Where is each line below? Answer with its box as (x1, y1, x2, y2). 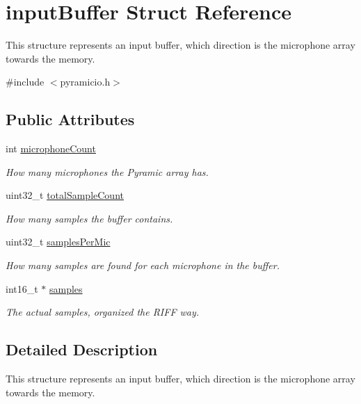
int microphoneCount (6, 141, 96, 156)
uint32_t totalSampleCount (6, 188, 124, 202)
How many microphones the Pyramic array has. (6, 164, 209, 179)
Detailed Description (6, 339, 158, 360)
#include (6, 74, 45, 89)
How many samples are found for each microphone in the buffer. (6, 258, 280, 273)
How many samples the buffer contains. (6, 211, 173, 225)
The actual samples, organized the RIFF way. (6, 305, 200, 319)
